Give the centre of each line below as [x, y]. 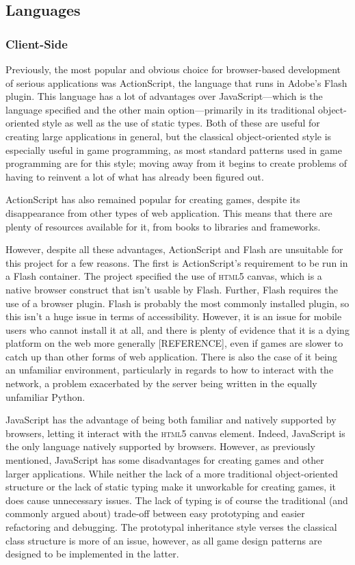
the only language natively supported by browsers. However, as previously [160, 446]
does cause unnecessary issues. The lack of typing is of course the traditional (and [177, 500]
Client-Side [37, 43]
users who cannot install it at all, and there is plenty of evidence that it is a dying [177, 329]
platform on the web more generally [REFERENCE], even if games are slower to [174, 343]
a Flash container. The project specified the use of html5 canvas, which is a [164, 276]
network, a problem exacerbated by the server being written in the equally [161, 383]
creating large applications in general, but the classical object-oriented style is [169, 136]
